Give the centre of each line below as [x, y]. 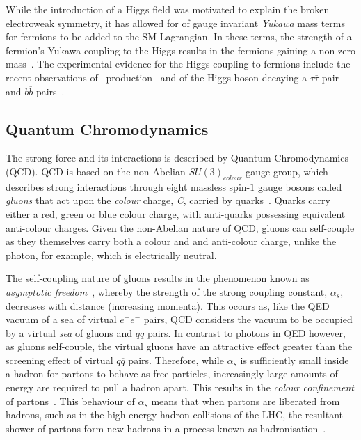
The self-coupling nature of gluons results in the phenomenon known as [158, 278]
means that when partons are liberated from [246, 401]
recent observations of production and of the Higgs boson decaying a [157, 77]
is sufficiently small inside [295, 360]
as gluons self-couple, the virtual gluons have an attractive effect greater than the [179, 346]
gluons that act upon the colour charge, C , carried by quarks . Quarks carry [168, 200]
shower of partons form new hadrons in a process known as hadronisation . [166, 428]
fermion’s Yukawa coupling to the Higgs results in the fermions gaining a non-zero [180, 50]
